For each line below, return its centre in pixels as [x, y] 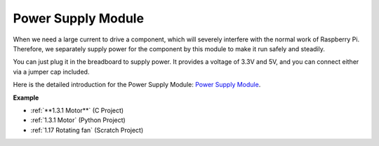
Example [26, 98]
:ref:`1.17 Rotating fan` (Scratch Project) [87, 130]
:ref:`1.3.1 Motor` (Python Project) [78, 120]
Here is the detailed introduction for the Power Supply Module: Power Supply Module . [137, 85]
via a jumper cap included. [51, 72]
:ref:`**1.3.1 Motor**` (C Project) [77, 110]
